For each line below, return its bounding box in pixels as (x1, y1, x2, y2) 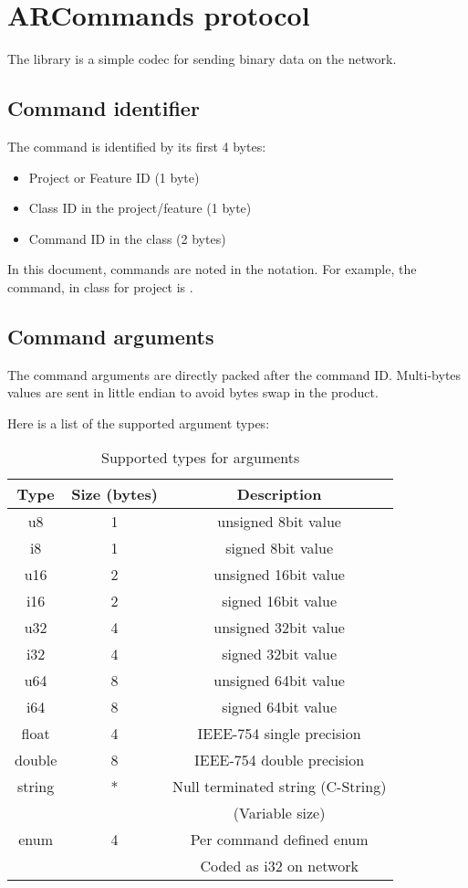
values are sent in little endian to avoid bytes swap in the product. (7, 383, 379, 402)
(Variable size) (233, 802, 326, 824)
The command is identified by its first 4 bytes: (7, 136, 266, 155)
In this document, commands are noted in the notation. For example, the (7, 259, 417, 279)
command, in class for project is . (7, 277, 193, 296)
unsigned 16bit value (213, 564, 345, 586)
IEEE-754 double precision (194, 749, 365, 771)
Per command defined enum (190, 829, 369, 851)
